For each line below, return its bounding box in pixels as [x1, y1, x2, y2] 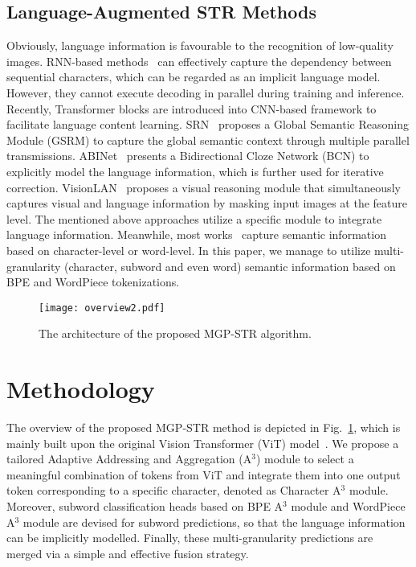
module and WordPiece [291, 498, 406, 515]
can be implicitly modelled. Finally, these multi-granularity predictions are [6, 529, 373, 546]
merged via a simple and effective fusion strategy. [6, 544, 249, 561]
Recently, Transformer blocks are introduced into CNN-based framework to [6, 100, 377, 117]
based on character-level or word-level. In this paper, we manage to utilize [6, 241, 371, 258]
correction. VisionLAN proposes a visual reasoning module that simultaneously [6, 179, 401, 195]
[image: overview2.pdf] [39, 302, 165, 314]
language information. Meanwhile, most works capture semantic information [6, 226, 386, 243]
